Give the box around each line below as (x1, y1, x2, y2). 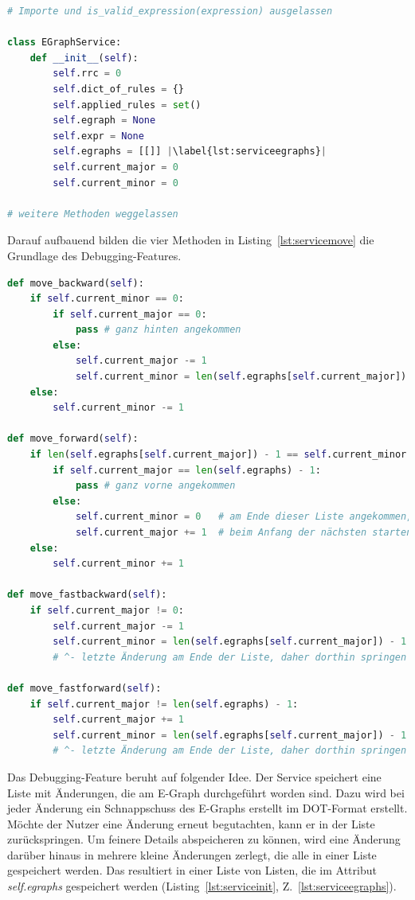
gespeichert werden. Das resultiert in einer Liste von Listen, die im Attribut (7, 862, 377, 879)
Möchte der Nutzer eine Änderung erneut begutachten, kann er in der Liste (7, 815, 375, 832)
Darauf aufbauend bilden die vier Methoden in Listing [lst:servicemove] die (7, 232, 374, 248)
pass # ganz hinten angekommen (75, 324, 241, 336)
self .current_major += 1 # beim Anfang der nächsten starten (75, 527, 413, 538)
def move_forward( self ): (7, 433, 139, 445)
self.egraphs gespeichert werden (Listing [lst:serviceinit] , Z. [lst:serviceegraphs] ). (7, 878, 397, 894)
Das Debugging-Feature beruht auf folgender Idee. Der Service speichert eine (7, 768, 382, 785)
